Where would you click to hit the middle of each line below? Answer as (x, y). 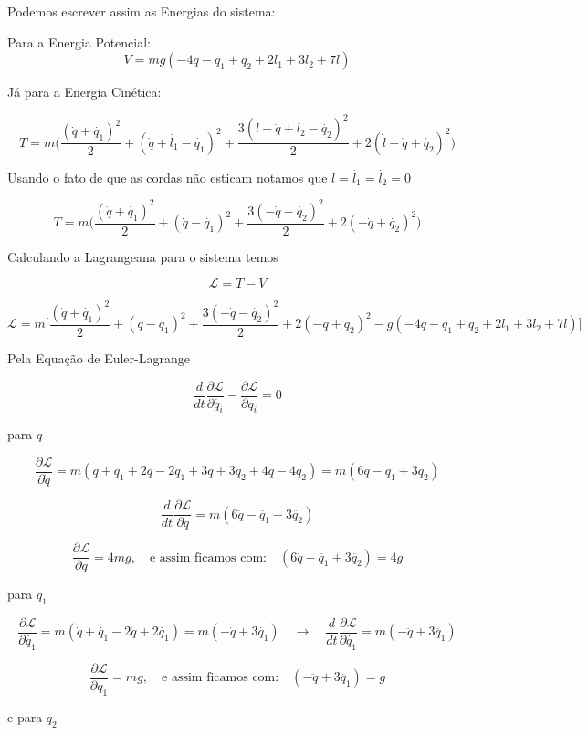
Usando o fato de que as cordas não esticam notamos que (168, 177)
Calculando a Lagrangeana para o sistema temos (143, 256)
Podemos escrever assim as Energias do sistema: (142, 11)
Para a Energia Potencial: (79, 42)
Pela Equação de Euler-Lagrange (99, 357)
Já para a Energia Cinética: (84, 92)
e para (25, 716)
